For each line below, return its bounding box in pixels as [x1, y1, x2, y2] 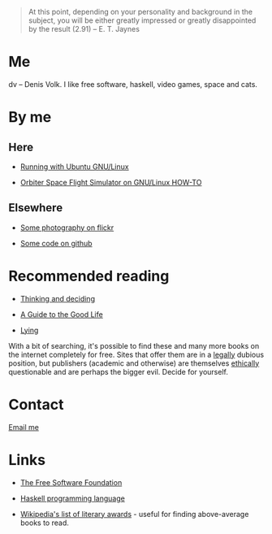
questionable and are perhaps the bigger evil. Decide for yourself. [8, 367, 229, 376]
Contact [8, 395, 64, 414]
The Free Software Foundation [19, 477, 123, 487]
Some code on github [19, 238, 93, 248]
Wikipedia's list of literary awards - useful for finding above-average [19, 509, 249, 519]
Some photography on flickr [19, 223, 114, 232]
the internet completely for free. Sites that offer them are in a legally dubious [8, 349, 265, 359]
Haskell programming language [19, 493, 126, 503]
